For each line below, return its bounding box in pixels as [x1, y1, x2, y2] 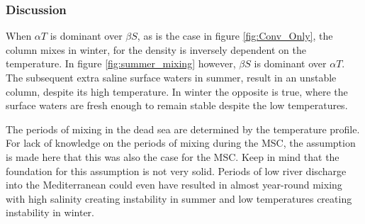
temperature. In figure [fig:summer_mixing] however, [6, 56, 236, 71]
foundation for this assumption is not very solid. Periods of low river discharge [6, 163, 347, 178]
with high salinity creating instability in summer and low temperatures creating [6, 191, 352, 206]
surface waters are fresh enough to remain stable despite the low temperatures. [6, 98, 348, 113]
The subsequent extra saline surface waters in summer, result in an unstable [6, 70, 337, 84]
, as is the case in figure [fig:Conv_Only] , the [137, 28, 333, 43]
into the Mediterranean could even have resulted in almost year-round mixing [6, 177, 342, 192]
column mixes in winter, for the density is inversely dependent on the [6, 42, 306, 57]
